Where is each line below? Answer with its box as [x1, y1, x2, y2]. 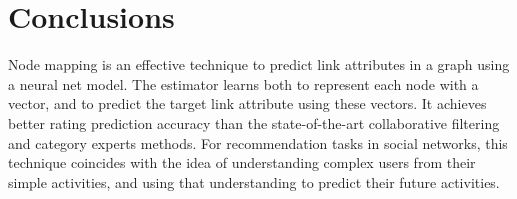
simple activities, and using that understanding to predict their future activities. [8, 171, 500, 192]
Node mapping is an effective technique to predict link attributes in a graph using [8, 54, 510, 75]
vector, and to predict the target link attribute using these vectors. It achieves [8, 93, 487, 114]
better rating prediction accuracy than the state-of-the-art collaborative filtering [8, 112, 500, 133]
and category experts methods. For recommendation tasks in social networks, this [8, 132, 508, 153]
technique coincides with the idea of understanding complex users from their [8, 152, 476, 173]
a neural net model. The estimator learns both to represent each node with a [8, 73, 479, 94]
